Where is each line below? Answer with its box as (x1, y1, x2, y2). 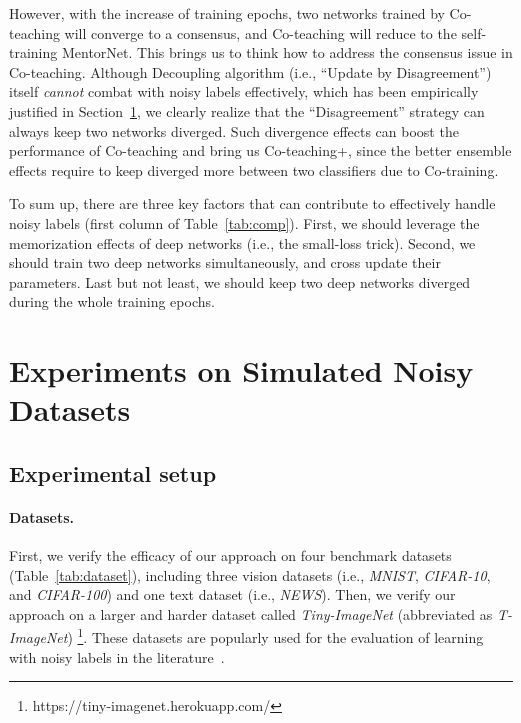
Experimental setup (9, 457, 217, 488)
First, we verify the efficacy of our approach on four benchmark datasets (9, 545, 452, 566)
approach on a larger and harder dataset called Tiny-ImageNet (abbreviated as (9, 603, 493, 624)
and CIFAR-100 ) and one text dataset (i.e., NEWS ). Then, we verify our (9, 584, 456, 605)
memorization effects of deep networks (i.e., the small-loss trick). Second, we (9, 232, 476, 253)
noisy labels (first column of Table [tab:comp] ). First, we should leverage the (9, 212, 480, 233)
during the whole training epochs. (9, 291, 215, 312)
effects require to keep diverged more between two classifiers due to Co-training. (9, 159, 499, 180)
